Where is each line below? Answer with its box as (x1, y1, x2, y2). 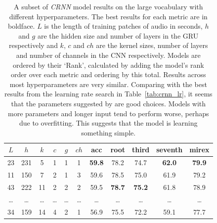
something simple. (81, 127, 136, 137)
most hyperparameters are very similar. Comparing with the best (9, 79, 207, 89)
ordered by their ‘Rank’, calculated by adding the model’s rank (12, 59, 204, 70)
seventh (156, 144, 183, 155)
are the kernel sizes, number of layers (96, 40, 208, 50)
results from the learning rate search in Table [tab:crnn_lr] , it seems (4, 89, 213, 99)
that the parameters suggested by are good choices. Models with (11, 98, 206, 108)
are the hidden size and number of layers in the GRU (37, 30, 199, 41)
